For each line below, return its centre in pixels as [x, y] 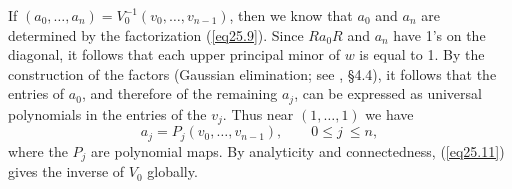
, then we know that [291, 15]
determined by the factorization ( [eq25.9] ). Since [156, 34]
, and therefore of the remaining [179, 93]
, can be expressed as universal [388, 93]
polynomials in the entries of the [107, 113]
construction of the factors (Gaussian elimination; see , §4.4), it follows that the [252, 73]
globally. [172, 171]
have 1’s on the [439, 34]
